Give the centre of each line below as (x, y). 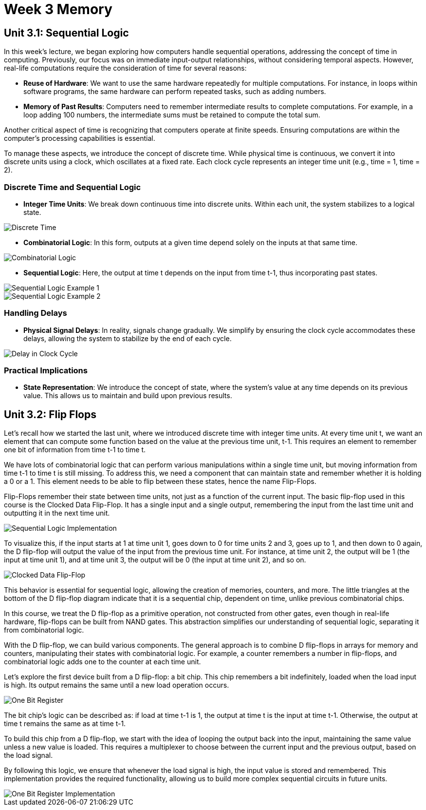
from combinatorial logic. (44, 630)
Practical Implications (46, 371)
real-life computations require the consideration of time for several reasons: (125, 68)
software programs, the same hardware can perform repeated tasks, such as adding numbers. (175, 92)
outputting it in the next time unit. (57, 513)
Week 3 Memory (58, 9)
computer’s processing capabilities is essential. (80, 138)
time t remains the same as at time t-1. (65, 724)
